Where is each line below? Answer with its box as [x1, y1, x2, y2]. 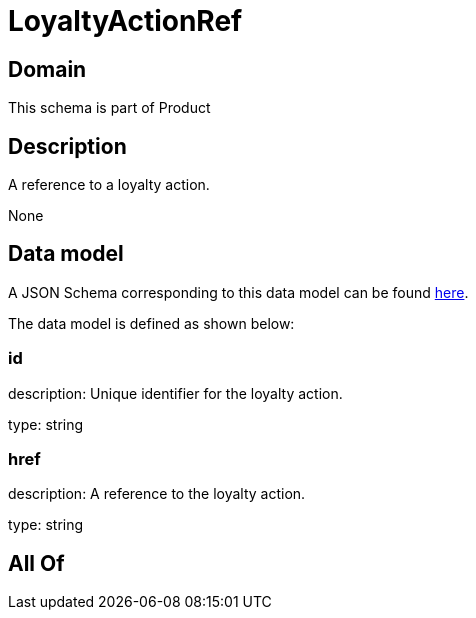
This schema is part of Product [8, 99, 211, 117]
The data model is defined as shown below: [8, 314, 295, 332]
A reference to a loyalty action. [8, 176, 210, 194]
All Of [8, 550, 65, 576]
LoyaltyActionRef [8, 4, 243, 38]
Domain [8, 56, 87, 82]
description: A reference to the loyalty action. [8, 485, 306, 503]
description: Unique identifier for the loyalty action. [8, 384, 343, 402]
